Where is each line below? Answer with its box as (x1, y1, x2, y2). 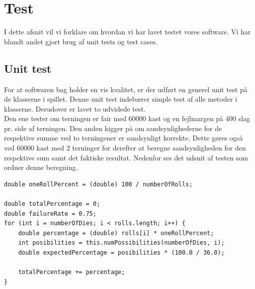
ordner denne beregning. (4, 162, 78, 172)
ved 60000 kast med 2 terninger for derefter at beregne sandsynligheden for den (4, 143, 246, 153)
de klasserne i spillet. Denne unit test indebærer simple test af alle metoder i (4, 94, 237, 104)
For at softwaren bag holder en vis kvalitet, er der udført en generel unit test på (4, 84, 248, 94)
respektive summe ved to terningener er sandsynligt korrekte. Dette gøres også (4, 133, 243, 143)
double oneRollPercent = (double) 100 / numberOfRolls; (4, 180, 193, 188)
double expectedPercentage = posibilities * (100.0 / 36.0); (18, 249, 225, 257)
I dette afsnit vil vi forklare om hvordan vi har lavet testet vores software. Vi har (4, 26, 251, 37)
